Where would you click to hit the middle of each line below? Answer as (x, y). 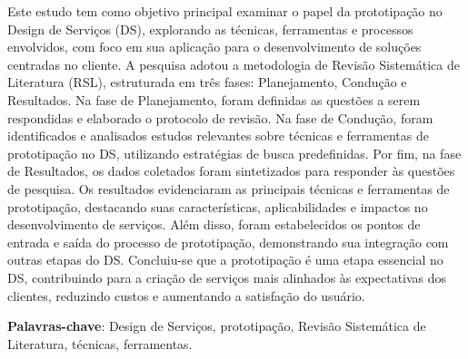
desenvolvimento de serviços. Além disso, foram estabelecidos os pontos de (214, 224)
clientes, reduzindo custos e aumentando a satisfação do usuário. (186, 295)
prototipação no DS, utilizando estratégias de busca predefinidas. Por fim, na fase (234, 153)
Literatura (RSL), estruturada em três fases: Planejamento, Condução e (207, 82)
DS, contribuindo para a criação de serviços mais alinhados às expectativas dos (227, 277)
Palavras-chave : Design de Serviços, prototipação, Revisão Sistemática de (217, 326)
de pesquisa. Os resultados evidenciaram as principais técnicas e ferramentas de (229, 188)
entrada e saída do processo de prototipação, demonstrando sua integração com (228, 242)
